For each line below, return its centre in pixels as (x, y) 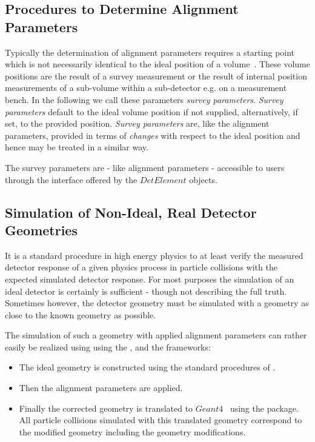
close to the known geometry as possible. (81, 314)
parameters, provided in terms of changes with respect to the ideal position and (153, 135)
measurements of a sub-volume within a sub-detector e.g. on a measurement (146, 88)
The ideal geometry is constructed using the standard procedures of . (147, 367)
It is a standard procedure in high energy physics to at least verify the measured (154, 255)
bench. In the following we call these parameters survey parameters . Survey (144, 99)
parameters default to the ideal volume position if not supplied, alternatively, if (151, 111)
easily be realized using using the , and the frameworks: (108, 347)
